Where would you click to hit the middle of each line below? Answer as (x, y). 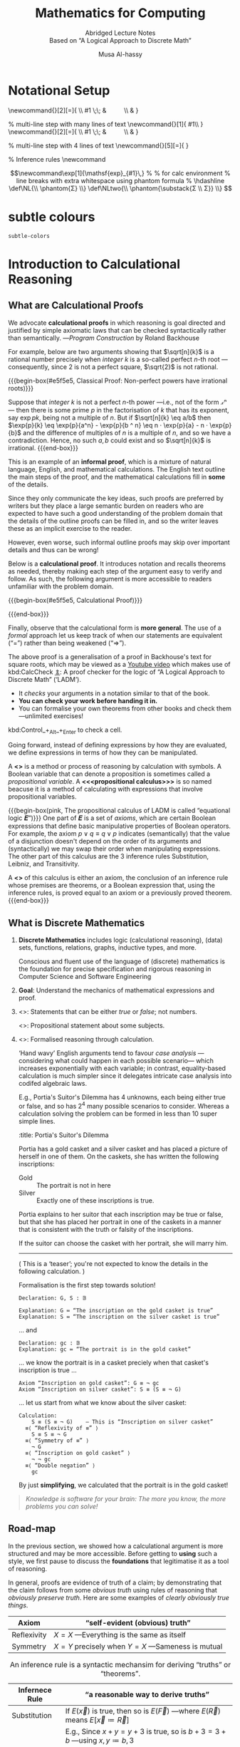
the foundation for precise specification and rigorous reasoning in (115, 969)
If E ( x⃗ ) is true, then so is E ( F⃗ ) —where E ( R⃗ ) (143, 1711)
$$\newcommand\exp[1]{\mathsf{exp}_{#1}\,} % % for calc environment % (120, 173)
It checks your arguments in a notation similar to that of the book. (114, 693)
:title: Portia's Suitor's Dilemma (63, 1135)
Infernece (35, 1690)
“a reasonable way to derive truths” (147, 1694)
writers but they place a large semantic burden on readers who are (106, 506)
